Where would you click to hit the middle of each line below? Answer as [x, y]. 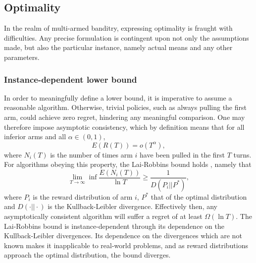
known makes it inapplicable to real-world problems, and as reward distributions [126, 245]
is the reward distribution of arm [83, 196]
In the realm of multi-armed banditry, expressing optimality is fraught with [118, 28]
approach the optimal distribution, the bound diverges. [87, 255]
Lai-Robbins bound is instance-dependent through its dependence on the [114, 226]
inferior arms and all [35, 136]
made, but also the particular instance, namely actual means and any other [118, 47]
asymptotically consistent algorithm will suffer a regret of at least [103, 216]
